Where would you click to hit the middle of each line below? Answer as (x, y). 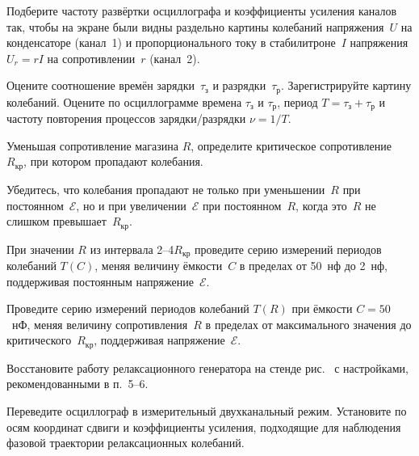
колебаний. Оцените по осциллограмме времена (124, 101)
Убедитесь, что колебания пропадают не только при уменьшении (166, 189)
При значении (40, 249)
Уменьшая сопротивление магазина (93, 145)
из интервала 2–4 (132, 249)
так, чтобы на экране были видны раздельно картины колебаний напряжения (195, 26)
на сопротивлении (91, 58)
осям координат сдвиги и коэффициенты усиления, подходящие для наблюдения (204, 426)
